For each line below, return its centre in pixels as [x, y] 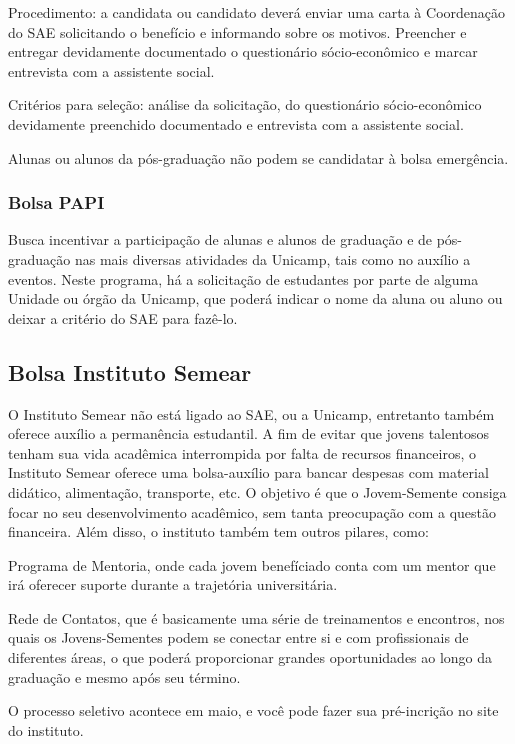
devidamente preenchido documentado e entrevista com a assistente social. [236, 123]
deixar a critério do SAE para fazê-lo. [123, 317]
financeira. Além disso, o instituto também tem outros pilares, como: [218, 531]
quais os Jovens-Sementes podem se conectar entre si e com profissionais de [238, 637]
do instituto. [46, 729]
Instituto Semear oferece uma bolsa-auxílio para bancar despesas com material [248, 472]
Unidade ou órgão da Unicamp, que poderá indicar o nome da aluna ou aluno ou [255, 298]
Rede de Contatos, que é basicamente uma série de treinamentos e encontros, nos [256, 617]
